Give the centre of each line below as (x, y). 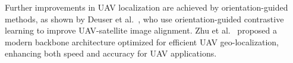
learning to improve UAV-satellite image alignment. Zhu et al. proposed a (141, 30)
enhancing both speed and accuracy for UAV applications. (111, 53)
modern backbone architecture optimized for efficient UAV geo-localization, (142, 42)
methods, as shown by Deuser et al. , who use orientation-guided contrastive (144, 19)
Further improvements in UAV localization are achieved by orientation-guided (146, 7)
